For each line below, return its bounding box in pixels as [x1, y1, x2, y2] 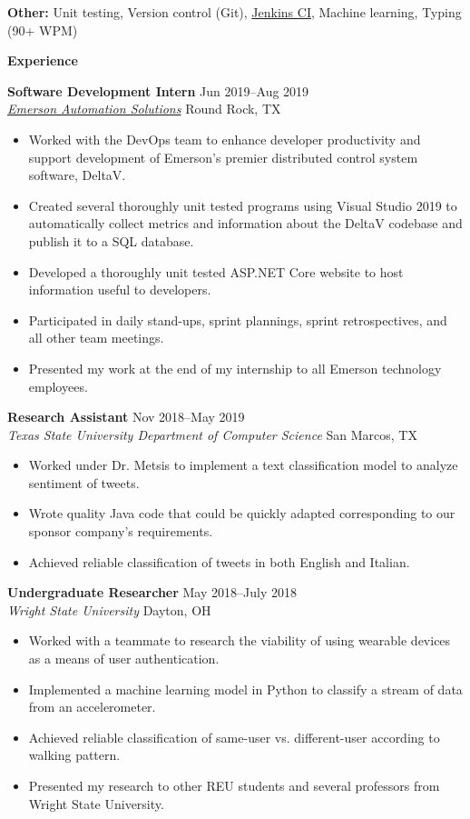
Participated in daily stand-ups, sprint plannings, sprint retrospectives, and [28, 310, 447, 329]
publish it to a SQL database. [28, 231, 194, 250]
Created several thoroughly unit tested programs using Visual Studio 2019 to [28, 195, 457, 215]
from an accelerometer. [28, 697, 156, 716]
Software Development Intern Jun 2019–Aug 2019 [7, 81, 309, 100]
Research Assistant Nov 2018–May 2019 [7, 407, 245, 426]
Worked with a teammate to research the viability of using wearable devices [28, 631, 451, 650]
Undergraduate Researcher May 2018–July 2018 [7, 583, 297, 602]
